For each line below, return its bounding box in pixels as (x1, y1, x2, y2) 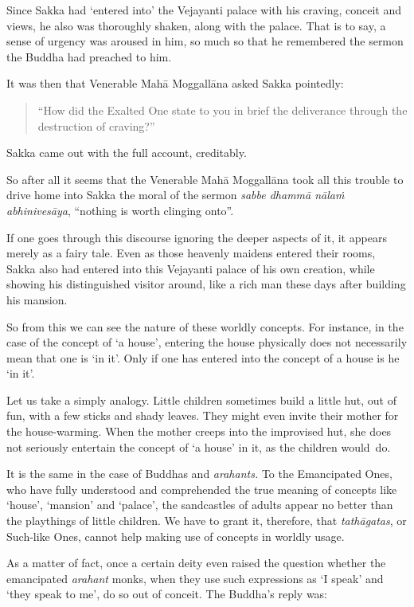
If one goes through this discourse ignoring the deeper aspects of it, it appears (6, 229, 387, 245)
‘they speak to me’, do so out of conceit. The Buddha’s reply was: (6, 585, 328, 602)
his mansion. (6, 291, 68, 307)
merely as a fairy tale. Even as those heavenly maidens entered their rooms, (6, 245, 376, 261)
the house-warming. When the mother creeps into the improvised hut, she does (6, 423, 392, 440)
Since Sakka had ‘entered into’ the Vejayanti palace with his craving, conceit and (6, 2, 402, 18)
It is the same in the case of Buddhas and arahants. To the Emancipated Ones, (6, 465, 393, 482)
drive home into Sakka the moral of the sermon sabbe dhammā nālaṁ (6, 186, 345, 203)
